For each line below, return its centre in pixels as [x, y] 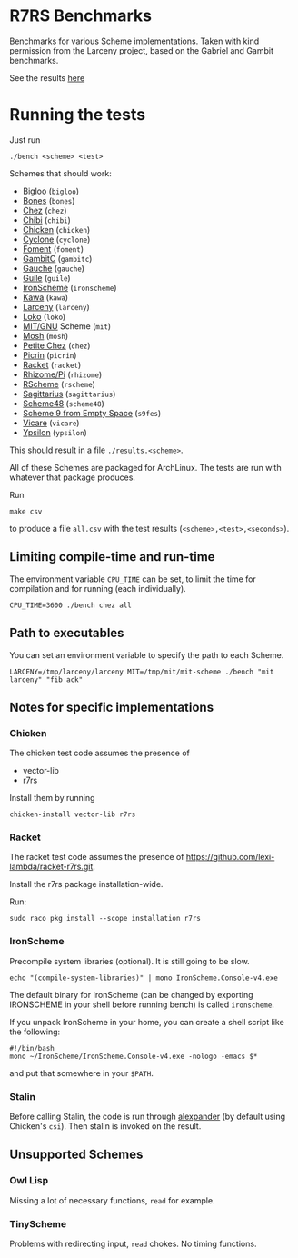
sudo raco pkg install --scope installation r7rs [105, 919]
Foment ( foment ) [53, 249]
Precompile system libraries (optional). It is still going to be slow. [129, 961]
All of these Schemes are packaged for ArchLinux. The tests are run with [145, 467]
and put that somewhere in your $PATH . [82, 1073]
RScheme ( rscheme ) [59, 384]
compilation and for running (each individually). [98, 588]
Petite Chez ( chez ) [56, 345]
